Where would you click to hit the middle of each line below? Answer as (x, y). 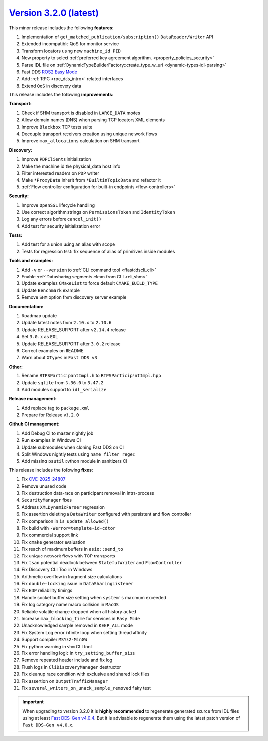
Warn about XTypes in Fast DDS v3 (60, 358)
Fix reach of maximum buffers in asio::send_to (72, 549)
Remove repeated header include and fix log (67, 660)
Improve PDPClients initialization (56, 159)
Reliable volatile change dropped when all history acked (79, 611)
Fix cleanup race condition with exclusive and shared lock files (86, 674)
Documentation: (26, 306)
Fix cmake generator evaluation (54, 542)
